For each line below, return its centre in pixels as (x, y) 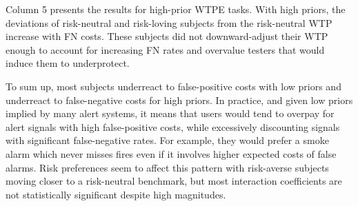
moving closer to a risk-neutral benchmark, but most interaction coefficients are (174, 181)
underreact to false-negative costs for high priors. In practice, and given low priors (179, 100)
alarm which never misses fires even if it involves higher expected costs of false (171, 153)
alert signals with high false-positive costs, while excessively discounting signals (173, 126)
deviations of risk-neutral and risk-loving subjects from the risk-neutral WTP (169, 22)
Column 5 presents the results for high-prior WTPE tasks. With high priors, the (176, 9)
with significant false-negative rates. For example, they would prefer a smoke (167, 140)
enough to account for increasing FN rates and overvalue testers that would (165, 49)
